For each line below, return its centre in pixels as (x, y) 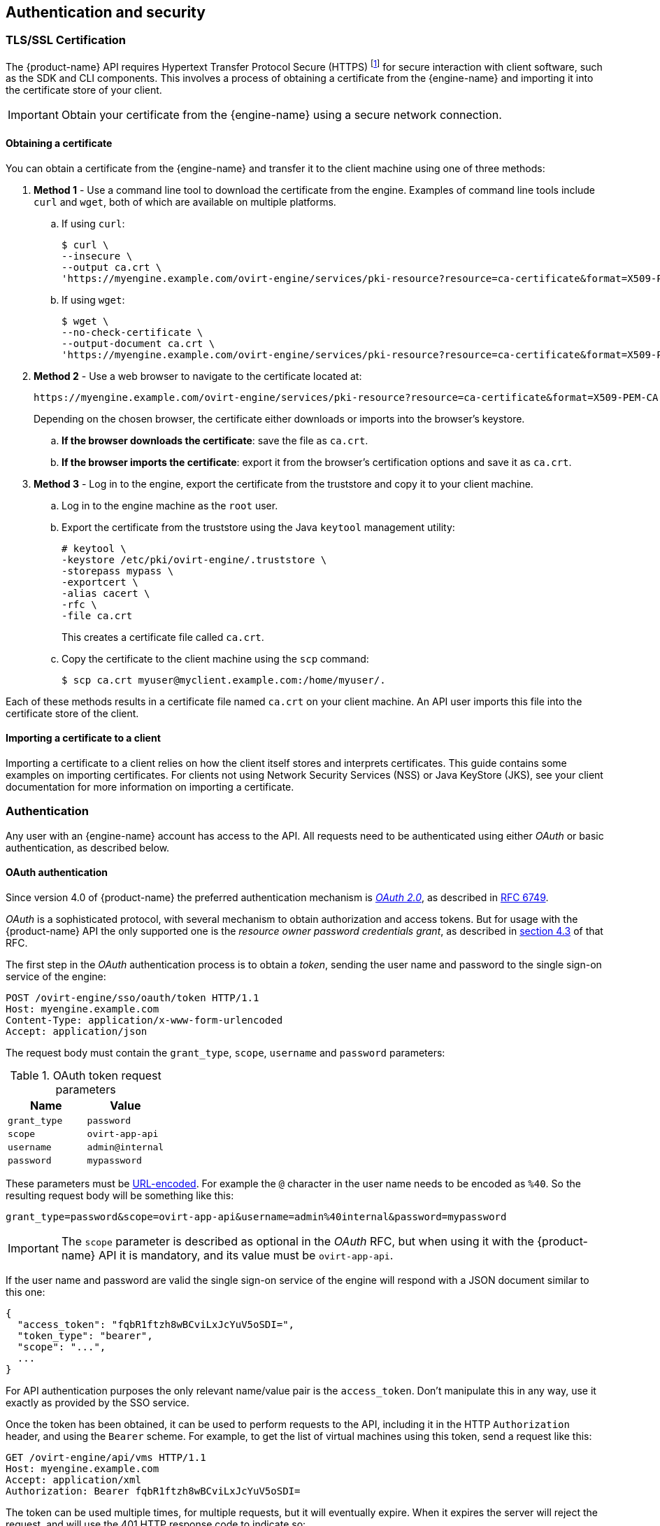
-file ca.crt (97, 615)
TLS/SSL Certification (66, 40)
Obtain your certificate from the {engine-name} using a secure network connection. (281, 115)
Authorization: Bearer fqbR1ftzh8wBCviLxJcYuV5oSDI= (153, 1491)
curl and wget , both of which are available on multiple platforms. (185, 202)
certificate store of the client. (72, 713)
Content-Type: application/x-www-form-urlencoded (144, 1020)
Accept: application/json (77, 1031)
